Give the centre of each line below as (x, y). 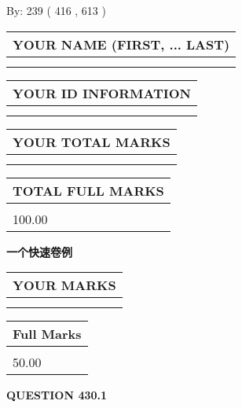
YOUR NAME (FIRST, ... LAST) (121, 44)
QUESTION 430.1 (57, 395)
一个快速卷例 (39, 251)
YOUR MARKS (64, 285)
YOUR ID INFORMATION (102, 93)
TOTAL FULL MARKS (88, 190)
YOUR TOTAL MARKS (92, 142)
